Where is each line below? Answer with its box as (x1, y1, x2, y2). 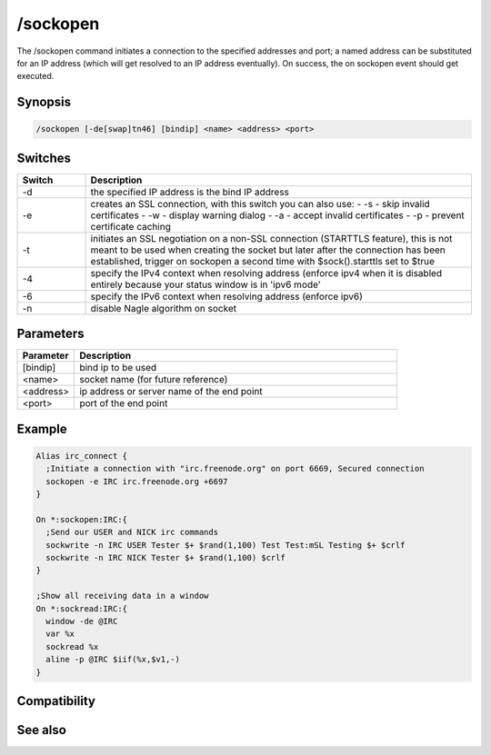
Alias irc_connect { (35, 451, 127, 461)
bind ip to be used (78, 362, 157, 374)
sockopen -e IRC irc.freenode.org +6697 (45, 476, 228, 486)
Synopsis (16, 94, 72, 110)
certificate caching (90, 220, 172, 233)
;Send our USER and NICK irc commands (45, 527, 218, 538)
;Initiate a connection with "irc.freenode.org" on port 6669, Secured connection (45, 463, 425, 474)
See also (16, 722, 67, 738)
